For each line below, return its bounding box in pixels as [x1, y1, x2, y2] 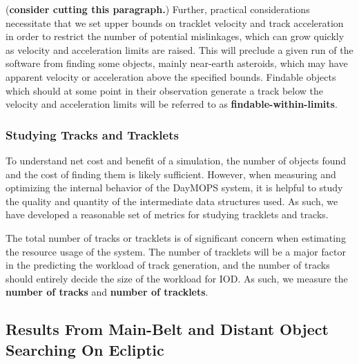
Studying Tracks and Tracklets [6, 126, 179, 143]
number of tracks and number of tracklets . [6, 285, 208, 299]
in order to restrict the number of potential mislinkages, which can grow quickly [6, 29, 345, 44]
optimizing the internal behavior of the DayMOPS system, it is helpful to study [6, 180, 343, 195]
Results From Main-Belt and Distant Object [6, 318, 329, 340]
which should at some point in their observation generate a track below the [6, 83, 324, 97]
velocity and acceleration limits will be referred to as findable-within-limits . [6, 97, 338, 111]
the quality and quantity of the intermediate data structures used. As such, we [6, 193, 338, 208]
